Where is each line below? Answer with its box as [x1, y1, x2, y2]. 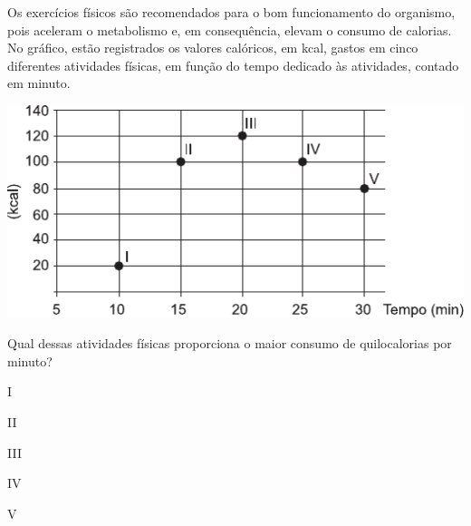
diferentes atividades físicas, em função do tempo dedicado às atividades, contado [7, 55, 459, 74]
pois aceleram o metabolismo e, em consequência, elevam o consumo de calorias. [7, 20, 452, 39]
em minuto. [7, 73, 71, 93]
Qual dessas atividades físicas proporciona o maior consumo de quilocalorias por [7, 334, 452, 353]
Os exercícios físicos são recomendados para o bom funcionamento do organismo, [7, 3, 456, 21]
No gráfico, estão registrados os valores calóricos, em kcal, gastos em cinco [7, 38, 418, 57]
